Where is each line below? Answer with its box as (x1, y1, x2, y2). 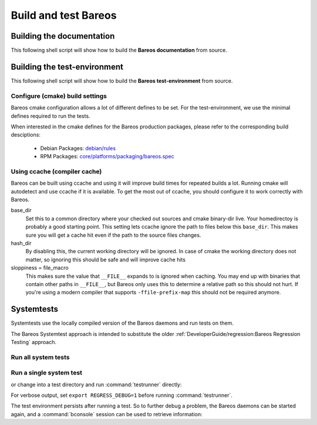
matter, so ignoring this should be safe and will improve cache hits (25, 256, 186, 263)
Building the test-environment (11, 62, 123, 72)
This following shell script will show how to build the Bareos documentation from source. (11, 47, 227, 54)
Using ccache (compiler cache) (11, 167, 102, 175)
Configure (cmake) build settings (11, 91, 107, 100)
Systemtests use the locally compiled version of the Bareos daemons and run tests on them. (11, 319, 234, 327)
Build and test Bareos (11, 9, 117, 22)
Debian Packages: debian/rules (40, 144, 116, 152)
